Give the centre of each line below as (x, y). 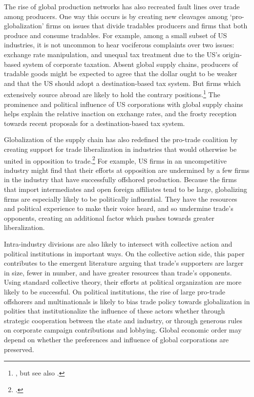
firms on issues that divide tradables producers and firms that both (147, 26)
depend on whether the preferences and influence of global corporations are (116, 339)
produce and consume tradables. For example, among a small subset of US (116, 35)
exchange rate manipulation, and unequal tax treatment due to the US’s (112, 54)
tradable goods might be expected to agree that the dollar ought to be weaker (121, 73)
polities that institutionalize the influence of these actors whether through (115, 311)
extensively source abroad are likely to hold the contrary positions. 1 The (112, 94)
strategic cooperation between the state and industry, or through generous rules (123, 320)
